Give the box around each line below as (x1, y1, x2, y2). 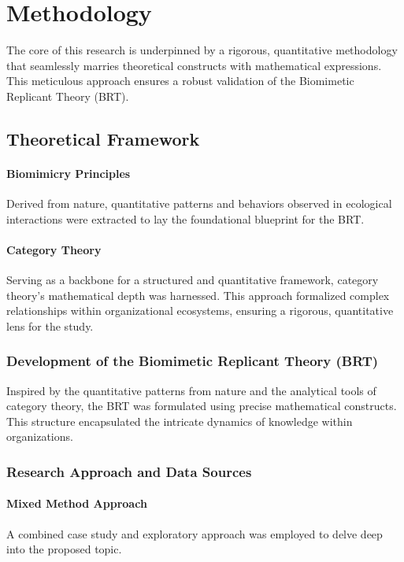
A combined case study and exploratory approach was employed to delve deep (6, 525, 383, 542)
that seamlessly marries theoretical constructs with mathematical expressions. (6, 57, 382, 73)
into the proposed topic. (6, 541, 122, 557)
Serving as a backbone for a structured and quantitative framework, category (6, 272, 379, 288)
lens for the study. (6, 317, 94, 334)
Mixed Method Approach (6, 495, 147, 512)
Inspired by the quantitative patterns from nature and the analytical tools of (6, 382, 376, 398)
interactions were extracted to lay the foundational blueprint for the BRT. (6, 210, 365, 227)
